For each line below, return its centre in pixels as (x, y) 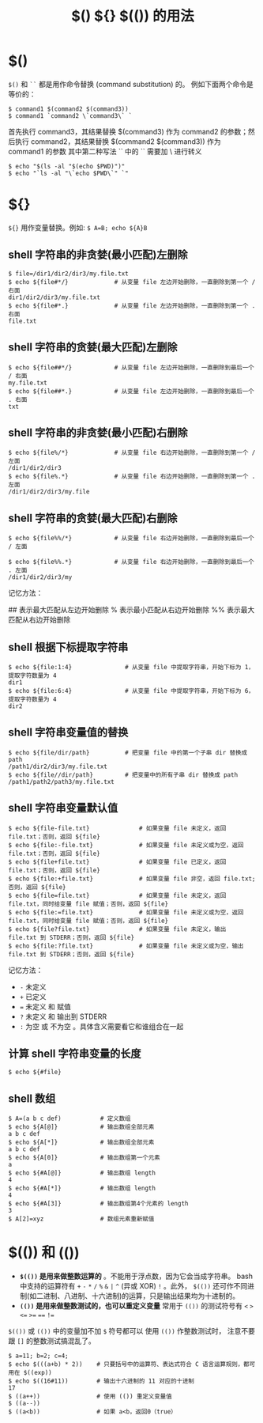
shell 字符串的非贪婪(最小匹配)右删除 (98, 432)
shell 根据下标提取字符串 (68, 647)
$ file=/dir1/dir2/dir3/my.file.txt (68, 274)
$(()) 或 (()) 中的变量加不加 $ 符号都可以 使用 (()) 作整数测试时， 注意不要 (131, 1331)
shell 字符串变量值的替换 (68, 732)
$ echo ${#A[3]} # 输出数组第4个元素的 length (98, 1204)
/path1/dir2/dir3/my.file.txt (58, 766)
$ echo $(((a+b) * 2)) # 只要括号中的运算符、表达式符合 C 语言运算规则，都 (129, 1364)
